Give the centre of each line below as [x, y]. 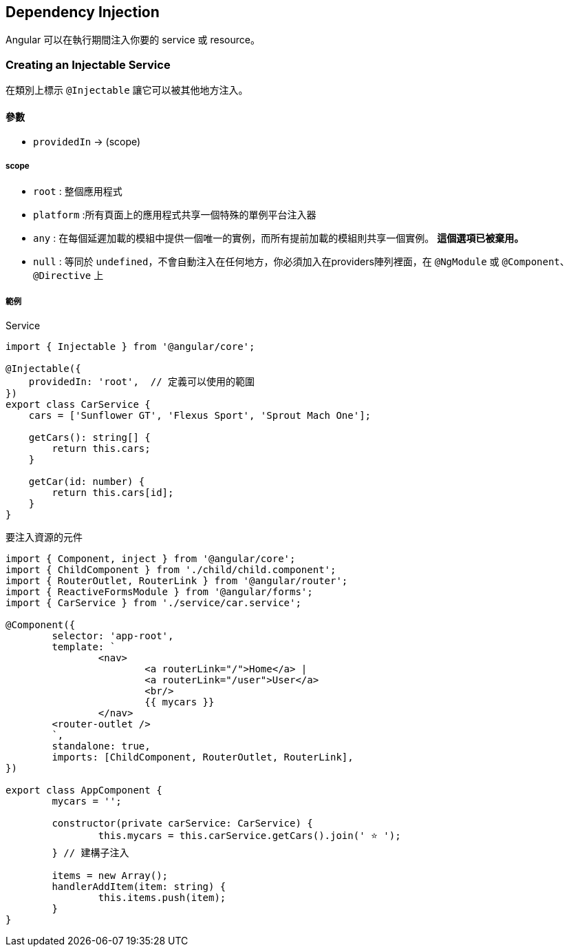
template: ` [84, 646]
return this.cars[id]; [113, 492]
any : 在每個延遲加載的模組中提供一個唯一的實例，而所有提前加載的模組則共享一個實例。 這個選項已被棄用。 [279, 238]
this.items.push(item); [162, 897]
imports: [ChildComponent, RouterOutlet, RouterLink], [203, 757]
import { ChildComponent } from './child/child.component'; [171, 569]
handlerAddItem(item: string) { [139, 886]
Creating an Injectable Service [88, 64]
